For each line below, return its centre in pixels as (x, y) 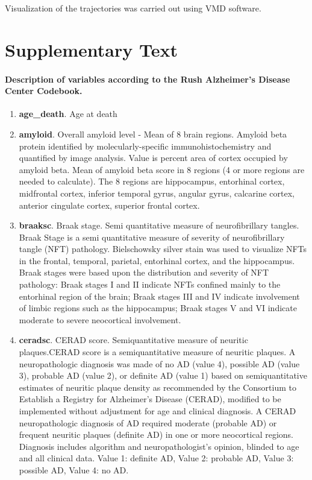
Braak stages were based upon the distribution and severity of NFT (144, 272)
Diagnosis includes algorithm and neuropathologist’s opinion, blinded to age (159, 446)
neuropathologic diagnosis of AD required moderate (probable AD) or (148, 422)
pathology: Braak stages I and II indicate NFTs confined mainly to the (150, 284)
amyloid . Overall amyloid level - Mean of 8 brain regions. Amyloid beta (153, 134)
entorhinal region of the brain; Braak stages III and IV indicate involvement (159, 296)
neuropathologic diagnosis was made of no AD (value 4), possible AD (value (159, 363)
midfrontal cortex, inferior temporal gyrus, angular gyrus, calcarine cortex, (157, 193)
